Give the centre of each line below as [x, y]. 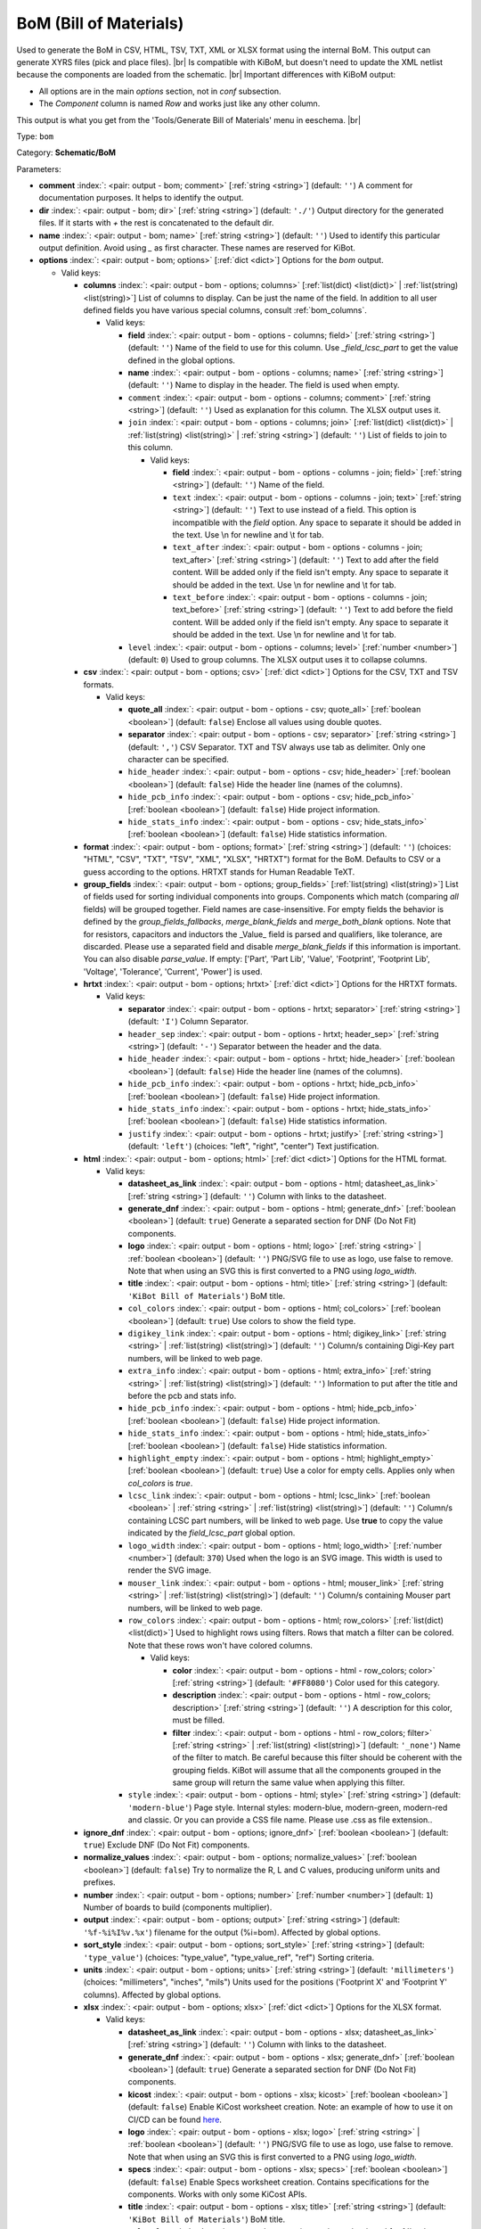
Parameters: [39, 169]
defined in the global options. [182, 360]
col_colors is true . [160, 1483]
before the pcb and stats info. [182, 1395]
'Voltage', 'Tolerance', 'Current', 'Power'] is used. [173, 971]
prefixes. [99, 1882]
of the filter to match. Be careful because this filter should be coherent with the [317, 1757]
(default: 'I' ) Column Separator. [188, 1022]
